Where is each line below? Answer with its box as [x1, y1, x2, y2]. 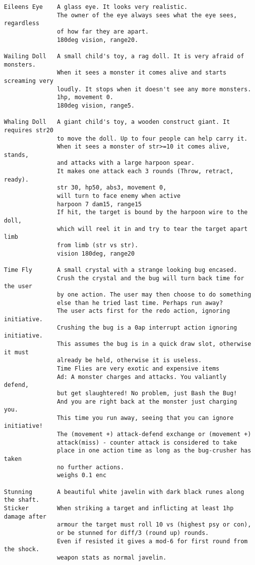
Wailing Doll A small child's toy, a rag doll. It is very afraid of [4, 52, 244, 60]
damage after [4, 513, 46, 520]
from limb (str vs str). [57, 242, 139, 249]
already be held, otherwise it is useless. [57, 357, 202, 364]
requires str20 [4, 126, 54, 134]
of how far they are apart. [57, 28, 149, 35]
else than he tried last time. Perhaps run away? [57, 299, 223, 306]
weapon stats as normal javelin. [57, 554, 167, 561]
